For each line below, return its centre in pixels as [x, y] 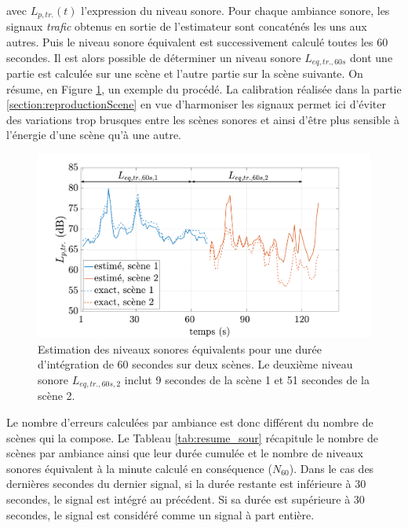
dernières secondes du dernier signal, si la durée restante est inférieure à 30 [186, 484]
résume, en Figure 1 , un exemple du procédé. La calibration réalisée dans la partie [204, 88]
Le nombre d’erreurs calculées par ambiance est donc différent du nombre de [190, 422]
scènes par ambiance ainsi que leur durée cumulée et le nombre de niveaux [185, 453]
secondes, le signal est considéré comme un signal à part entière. [160, 514]
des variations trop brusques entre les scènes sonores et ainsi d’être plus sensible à [203, 119]
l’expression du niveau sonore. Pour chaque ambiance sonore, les [235, 10]
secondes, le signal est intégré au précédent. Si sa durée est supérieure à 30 [186, 499]
